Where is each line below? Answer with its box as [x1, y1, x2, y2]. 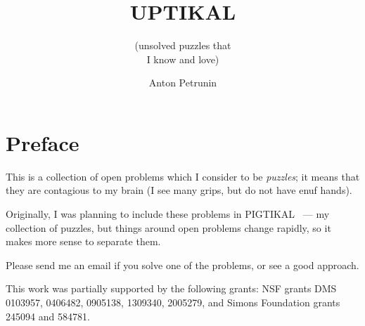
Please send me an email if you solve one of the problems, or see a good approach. [6, 257, 359, 272]
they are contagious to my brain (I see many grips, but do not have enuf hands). [6, 183, 352, 197]
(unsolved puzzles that [134, 38, 231, 53]
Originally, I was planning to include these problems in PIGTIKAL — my [6, 207, 330, 221]
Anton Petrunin [148, 75, 217, 90]
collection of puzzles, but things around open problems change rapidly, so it [6, 220, 331, 235]
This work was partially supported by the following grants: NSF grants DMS [6, 281, 337, 296]
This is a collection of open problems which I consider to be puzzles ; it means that [6, 169, 360, 183]
